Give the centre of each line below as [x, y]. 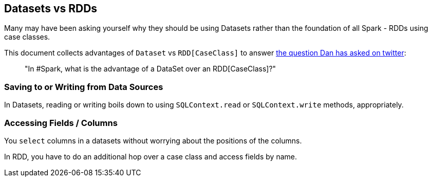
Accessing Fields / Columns [61, 123]
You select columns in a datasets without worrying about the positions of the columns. [153, 140]
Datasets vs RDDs [51, 8]
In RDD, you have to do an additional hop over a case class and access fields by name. [151, 156]
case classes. [27, 37]
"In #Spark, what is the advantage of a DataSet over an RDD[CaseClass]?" [151, 69]
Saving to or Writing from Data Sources [84, 87]
